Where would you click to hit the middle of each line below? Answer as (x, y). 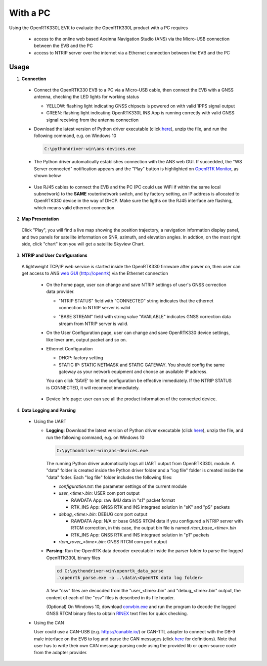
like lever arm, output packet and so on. (87, 339)
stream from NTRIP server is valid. (93, 324)
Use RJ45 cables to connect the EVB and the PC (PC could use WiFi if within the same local (127, 187)
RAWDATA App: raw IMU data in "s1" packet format (123, 500)
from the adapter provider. (61, 653)
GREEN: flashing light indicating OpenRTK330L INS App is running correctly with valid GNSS (140, 113)
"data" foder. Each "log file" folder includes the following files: (109, 477)
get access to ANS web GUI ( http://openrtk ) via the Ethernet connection (95, 273)
